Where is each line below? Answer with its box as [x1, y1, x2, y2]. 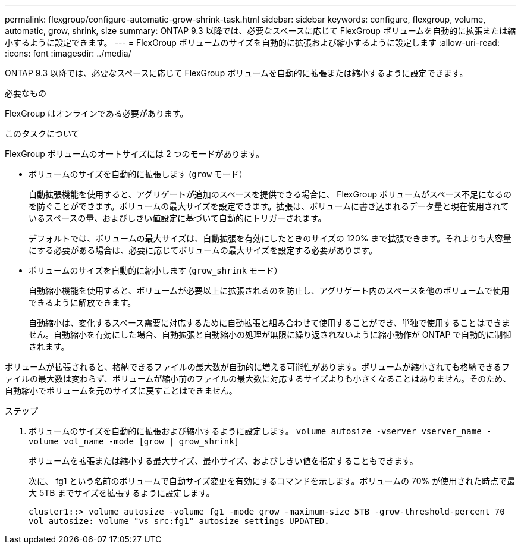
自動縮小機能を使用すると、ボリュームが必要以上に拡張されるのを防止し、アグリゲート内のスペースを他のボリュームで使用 [29, 286, 510, 296]
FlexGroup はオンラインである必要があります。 [5, 108, 189, 118]
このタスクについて [5, 128, 80, 139]
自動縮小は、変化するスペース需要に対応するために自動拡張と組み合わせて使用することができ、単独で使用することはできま [29, 318, 510, 328]
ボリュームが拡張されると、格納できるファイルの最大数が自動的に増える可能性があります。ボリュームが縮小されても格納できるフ [5, 362, 510, 372]
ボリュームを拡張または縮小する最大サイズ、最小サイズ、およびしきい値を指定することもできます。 [29, 456, 418, 466]
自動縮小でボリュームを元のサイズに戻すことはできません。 [5, 385, 237, 396]
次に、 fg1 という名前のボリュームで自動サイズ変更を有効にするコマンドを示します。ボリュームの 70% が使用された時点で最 [29, 476, 516, 486]
